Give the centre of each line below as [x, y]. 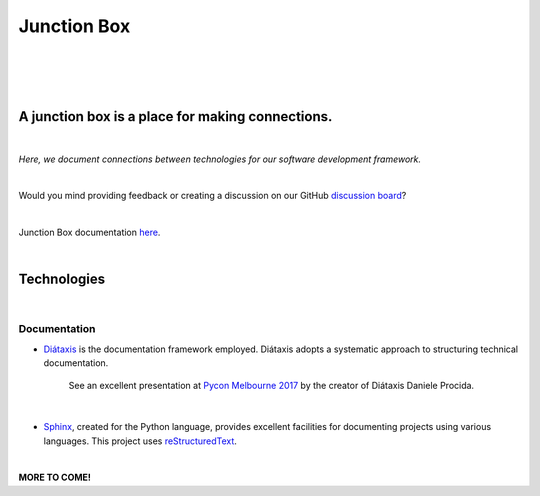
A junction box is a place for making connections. [175, 116]
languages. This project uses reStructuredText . [140, 441]
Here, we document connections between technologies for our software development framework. [220, 159]
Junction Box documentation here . [89, 232]
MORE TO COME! [55, 477]
